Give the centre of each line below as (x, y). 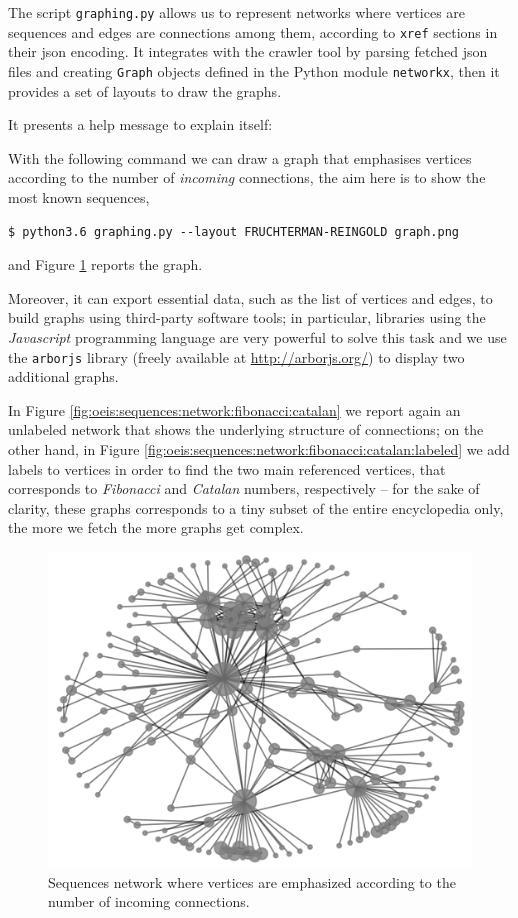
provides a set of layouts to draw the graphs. (145, 90)
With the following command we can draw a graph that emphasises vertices (240, 157)
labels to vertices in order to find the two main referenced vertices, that (227, 468)
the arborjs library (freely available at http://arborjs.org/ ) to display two (236, 356)
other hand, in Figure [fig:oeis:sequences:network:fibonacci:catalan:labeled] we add (259, 448)
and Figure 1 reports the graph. (105, 264)
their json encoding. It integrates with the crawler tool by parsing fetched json (248, 51)
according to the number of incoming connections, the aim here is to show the (247, 177)
